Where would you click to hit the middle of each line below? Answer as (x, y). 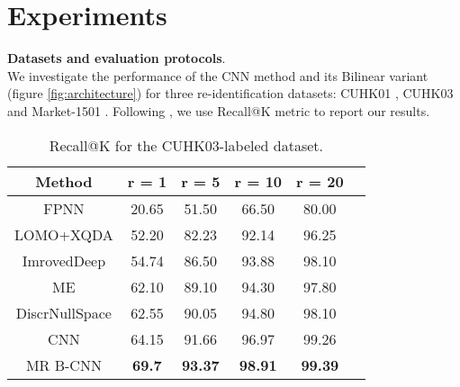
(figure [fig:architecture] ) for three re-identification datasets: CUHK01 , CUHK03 (230, 93)
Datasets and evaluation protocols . (117, 58)
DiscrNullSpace (63, 312)
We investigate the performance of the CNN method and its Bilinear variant (218, 75)
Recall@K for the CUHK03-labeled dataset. (186, 145)
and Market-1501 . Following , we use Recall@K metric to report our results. (219, 110)
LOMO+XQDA (64, 234)
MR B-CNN (63, 364)
